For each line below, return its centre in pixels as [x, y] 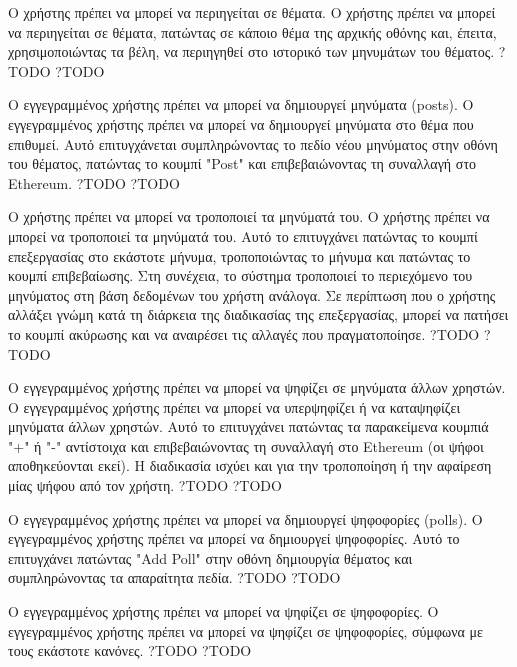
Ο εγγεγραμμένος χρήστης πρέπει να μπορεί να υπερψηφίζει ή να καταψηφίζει [234, 406]
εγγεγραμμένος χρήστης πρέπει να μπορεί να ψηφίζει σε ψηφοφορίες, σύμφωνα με [245, 630]
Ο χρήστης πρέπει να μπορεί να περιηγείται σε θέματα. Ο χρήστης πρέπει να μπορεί [252, 12]
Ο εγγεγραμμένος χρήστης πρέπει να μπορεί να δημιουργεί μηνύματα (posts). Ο [241, 104]
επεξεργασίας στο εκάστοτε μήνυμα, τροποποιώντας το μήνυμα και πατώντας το [239, 255]
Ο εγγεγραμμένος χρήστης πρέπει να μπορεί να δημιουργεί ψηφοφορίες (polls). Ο [245, 518]
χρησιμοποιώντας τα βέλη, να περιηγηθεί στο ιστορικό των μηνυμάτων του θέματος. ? [257, 51]
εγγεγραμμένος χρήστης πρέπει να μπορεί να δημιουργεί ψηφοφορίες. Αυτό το [234, 538]
